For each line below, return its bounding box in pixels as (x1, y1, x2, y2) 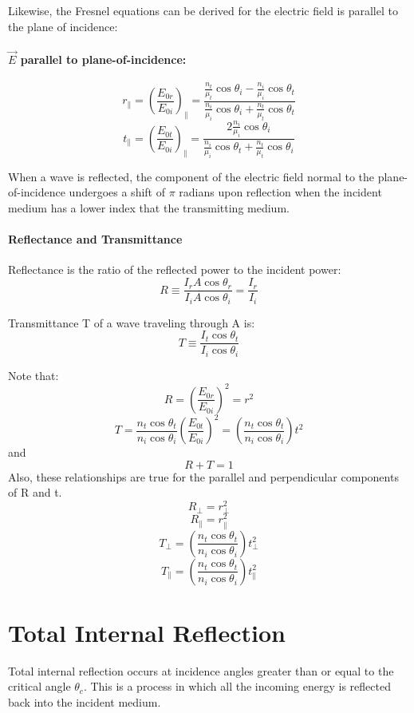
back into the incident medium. (8, 693, 161, 710)
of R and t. (8, 484, 62, 501)
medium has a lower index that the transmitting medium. (8, 200, 290, 216)
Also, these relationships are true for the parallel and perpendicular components (8, 468, 399, 485)
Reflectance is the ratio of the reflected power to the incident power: (8, 261, 341, 278)
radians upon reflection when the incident (179, 184, 382, 200)
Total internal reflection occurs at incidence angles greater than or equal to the (8, 662, 394, 679)
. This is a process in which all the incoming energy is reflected (83, 678, 391, 695)
